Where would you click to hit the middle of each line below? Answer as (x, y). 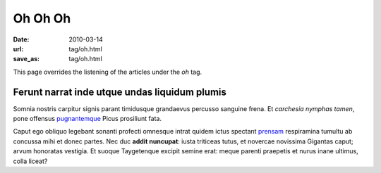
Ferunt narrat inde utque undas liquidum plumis (120, 92)
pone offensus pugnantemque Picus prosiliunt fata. (87, 119)
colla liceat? (30, 161)
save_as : (26, 59)
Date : (21, 39)
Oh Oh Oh (42, 18)
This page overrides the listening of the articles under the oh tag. (108, 72)
